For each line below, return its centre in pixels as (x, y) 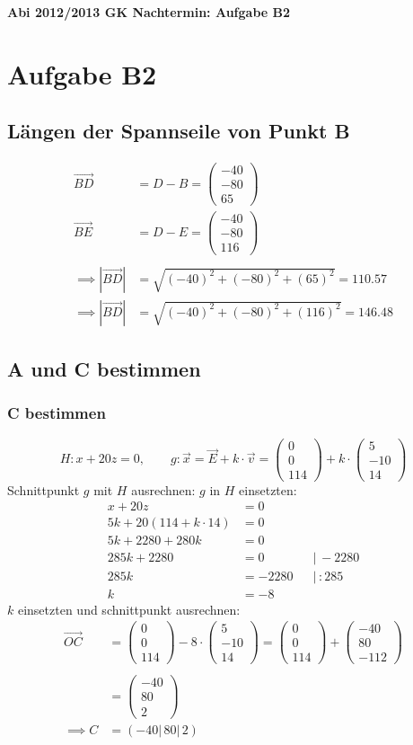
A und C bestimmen (104, 369)
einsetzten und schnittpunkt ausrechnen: (129, 609)
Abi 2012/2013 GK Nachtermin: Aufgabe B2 (149, 12)
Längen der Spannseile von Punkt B (179, 131)
